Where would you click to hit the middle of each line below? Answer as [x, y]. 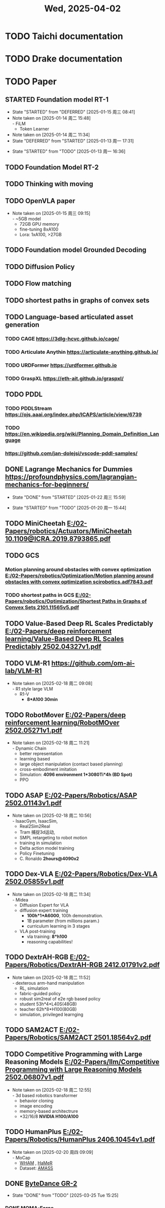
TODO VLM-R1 [27, 663]
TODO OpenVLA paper [40, 201]
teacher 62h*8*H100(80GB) [48, 1009]
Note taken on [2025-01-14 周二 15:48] [51, 118]
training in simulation [41, 843]
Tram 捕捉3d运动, [37, 832]
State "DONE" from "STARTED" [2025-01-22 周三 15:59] [69, 497]
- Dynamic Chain [29, 748]
